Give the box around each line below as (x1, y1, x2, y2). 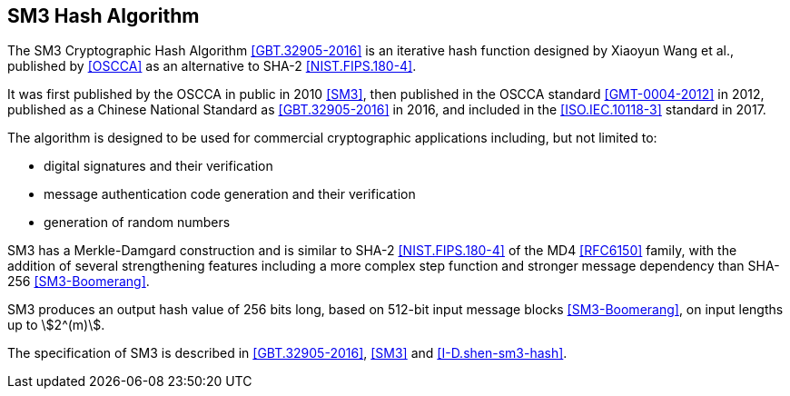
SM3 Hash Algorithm (7, 5, 200, 27)
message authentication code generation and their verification (44, 186, 416, 203)
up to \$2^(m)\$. (7, 317, 105, 333)
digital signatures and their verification (44, 158, 273, 174)
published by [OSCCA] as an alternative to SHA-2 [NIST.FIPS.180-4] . (7, 58, 417, 74)
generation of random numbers (44, 214, 231, 231)
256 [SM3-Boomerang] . (7, 273, 150, 290)
